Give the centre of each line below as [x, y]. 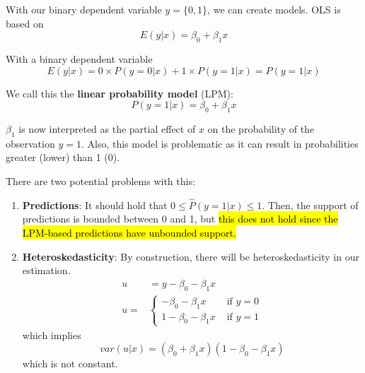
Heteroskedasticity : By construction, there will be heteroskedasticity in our [191, 256]
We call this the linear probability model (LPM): [120, 93]
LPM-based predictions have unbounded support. [129, 232]
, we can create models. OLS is [274, 9]
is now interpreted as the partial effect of [107, 128]
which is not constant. [70, 363]
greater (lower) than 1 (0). [63, 157]
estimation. [46, 270]
